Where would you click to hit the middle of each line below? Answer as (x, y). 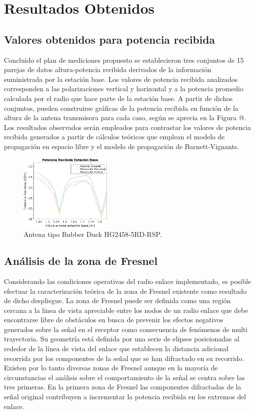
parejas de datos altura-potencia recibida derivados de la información (108, 69)
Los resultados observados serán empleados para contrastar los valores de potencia (127, 127)
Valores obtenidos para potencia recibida (110, 39)
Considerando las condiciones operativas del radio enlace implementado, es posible (127, 281)
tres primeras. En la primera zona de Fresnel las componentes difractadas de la (123, 387)
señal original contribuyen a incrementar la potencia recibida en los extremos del (125, 397)
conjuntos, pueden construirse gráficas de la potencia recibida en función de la (121, 108)
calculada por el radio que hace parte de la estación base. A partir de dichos (118, 98)
